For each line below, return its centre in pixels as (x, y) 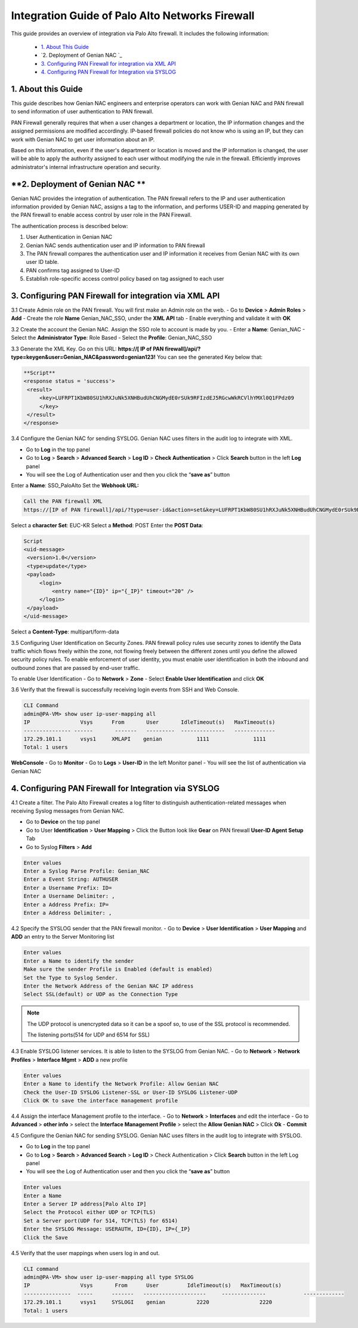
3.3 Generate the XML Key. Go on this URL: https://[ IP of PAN (87, 349)
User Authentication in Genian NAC (69, 237)
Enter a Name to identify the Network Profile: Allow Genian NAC (121, 1084)
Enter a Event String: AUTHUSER (71, 880)
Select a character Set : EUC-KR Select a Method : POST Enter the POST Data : (107, 525)
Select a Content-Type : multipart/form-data (65, 632)
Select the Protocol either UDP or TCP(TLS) (90, 1212)
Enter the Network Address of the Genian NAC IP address (109, 986)
